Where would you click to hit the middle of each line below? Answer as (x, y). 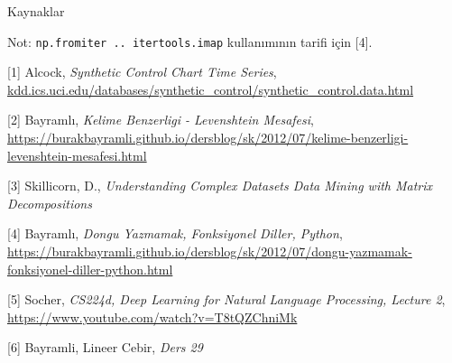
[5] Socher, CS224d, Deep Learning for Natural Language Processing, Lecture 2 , (226, 299)
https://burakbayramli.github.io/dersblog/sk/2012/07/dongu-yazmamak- (210, 251)
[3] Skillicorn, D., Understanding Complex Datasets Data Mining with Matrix (220, 186)
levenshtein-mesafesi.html (77, 155)
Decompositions (50, 203)
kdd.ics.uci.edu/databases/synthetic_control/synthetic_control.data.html (211, 89)
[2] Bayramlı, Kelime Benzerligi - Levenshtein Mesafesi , (161, 120)
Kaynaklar (36, 11)
